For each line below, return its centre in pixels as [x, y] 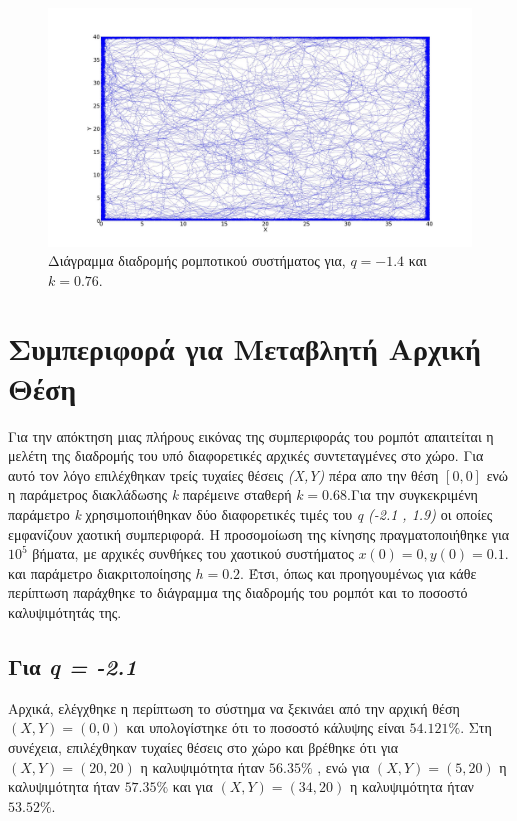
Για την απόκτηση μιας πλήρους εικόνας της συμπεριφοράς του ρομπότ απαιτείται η [251, 435]
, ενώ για [343, 766]
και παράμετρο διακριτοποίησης [99, 572]
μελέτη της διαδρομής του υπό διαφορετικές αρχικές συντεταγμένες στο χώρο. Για [246, 455]
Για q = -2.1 [72, 665]
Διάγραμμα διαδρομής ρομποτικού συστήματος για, [197, 260]
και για [192, 786]
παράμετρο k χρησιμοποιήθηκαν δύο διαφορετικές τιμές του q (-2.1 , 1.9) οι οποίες [250, 513]
